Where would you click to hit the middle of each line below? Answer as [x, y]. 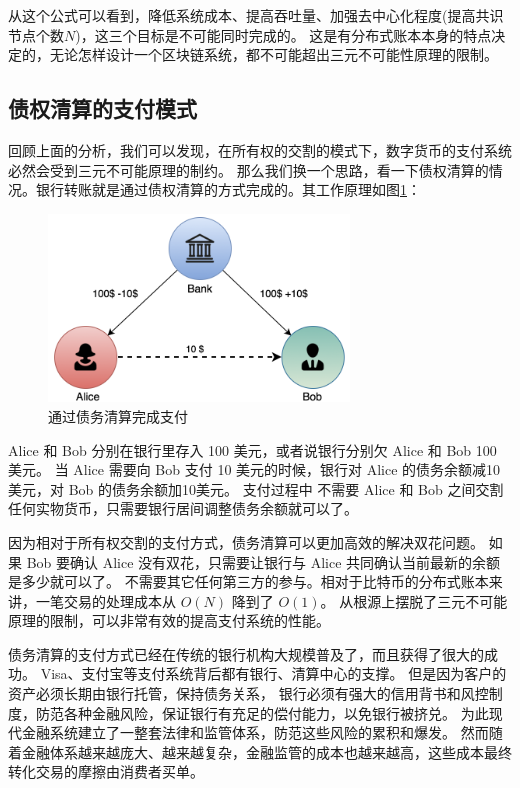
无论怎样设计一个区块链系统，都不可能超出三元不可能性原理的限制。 [273, 54]
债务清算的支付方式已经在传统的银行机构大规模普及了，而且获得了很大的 [246, 653]
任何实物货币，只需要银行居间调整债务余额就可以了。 [183, 508]
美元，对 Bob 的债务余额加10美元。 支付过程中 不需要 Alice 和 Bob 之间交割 [256, 488]
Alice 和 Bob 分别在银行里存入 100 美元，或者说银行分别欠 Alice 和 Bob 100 [252, 449]
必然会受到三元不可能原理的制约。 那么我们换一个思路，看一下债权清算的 [248, 169]
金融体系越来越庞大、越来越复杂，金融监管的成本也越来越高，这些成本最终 [266, 751]
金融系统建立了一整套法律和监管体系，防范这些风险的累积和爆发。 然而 [255, 732]
